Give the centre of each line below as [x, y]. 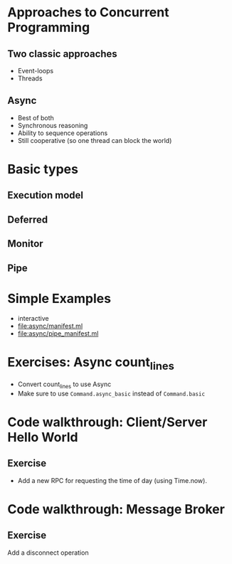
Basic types [43, 169]
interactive [33, 318]
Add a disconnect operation [48, 553]
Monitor [26, 244]
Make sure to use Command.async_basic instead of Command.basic [111, 393]
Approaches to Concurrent [88, 12]
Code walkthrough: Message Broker [116, 510]
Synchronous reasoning [53, 125]
